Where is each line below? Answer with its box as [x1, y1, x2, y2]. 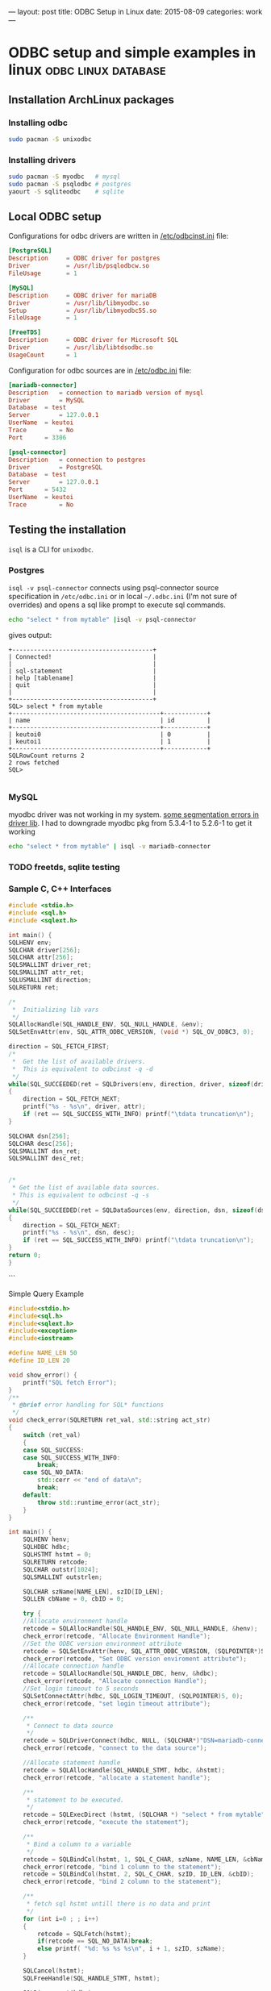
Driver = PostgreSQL [8, 463, 103, 471]
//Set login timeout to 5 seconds [23, 1685, 139, 1693]
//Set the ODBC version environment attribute [23, 1639, 182, 1647]
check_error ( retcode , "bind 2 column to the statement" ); [23, 1878, 222, 1886]
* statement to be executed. [26, 1796, 125, 1804]
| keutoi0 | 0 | [8, 730, 211, 739]
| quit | [8, 681, 157, 689]
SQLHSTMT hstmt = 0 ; [23, 1551, 92, 1559]
